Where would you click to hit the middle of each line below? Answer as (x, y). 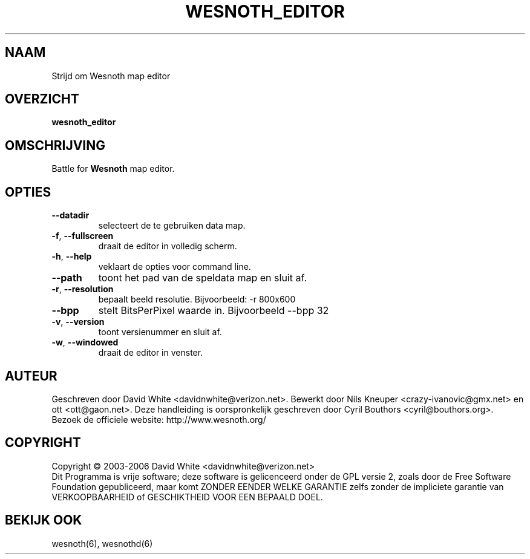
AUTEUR (31, 376)
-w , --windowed (85, 342)
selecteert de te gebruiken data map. (172, 226)
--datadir (70, 215)
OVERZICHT (42, 99)
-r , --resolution (83, 289)
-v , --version (78, 322)
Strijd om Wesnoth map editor (111, 76)
